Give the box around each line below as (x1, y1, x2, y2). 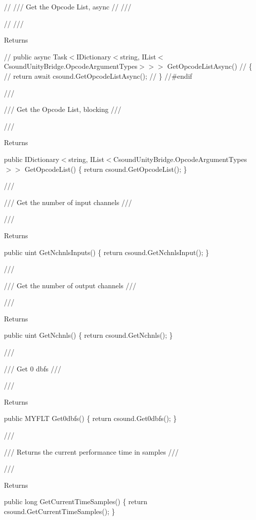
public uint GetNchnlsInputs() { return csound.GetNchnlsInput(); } (4, 247, 209, 257)
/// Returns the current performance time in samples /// (4, 446, 179, 457)
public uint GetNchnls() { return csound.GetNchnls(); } (4, 330, 173, 340)
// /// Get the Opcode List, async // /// (4, 1, 131, 11)
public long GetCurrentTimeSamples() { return (4, 496, 148, 507)
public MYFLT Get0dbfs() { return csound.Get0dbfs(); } (4, 413, 177, 423)
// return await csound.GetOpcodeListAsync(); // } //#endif (4, 70, 192, 81)
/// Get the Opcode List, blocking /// (4, 104, 122, 114)
